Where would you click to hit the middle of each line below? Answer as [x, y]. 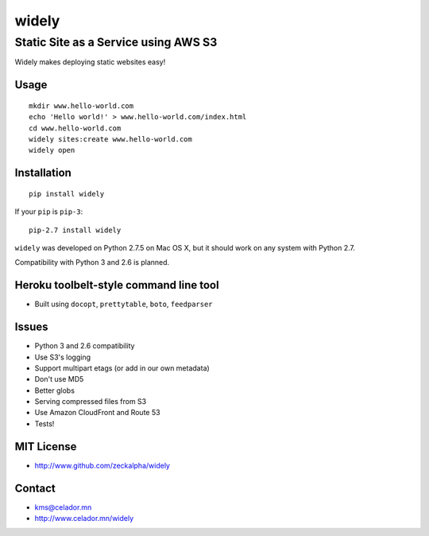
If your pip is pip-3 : [49, 212]
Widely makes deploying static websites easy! [90, 62]
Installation [43, 173]
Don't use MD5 [59, 379]
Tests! [44, 423]
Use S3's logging [63, 357]
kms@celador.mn [63, 507]
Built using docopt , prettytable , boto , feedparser [124, 304]
